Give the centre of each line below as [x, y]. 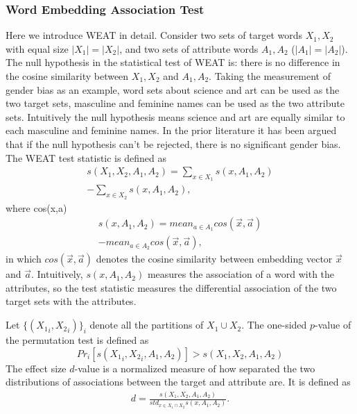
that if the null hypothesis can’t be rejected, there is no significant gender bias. [173, 143]
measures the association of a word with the [241, 274]
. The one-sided [274, 325]
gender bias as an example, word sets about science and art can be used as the [173, 89]
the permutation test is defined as [77, 340]
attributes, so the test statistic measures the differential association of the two [171, 287]
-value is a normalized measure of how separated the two [195, 368]
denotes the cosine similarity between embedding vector [214, 259]
